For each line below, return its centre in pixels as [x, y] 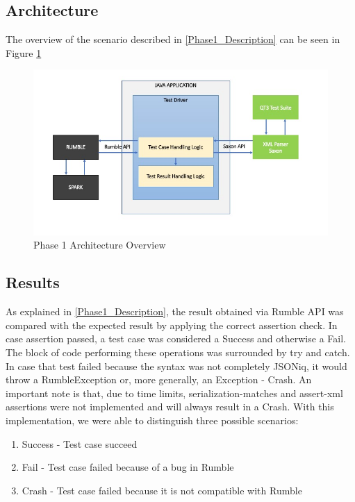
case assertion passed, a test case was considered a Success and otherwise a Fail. [176, 338]
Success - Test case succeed [80, 443]
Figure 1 [24, 52]
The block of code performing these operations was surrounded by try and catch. [178, 352]
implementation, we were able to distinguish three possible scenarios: [152, 420]
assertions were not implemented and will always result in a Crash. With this [170, 407]
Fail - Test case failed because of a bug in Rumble [128, 467]
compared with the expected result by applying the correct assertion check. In [172, 325]
